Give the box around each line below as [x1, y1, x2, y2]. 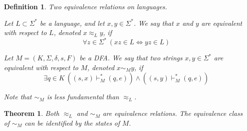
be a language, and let [39, 18, 105, 28]
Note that [4, 92, 32, 102]
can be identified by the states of [24, 117, 120, 128]
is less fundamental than [47, 92, 119, 102]
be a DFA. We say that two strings [79, 53, 183, 63]
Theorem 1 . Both [4, 108, 59, 118]
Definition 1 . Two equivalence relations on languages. [4, 1, 167, 11]
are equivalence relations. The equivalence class [103, 108, 243, 118]
